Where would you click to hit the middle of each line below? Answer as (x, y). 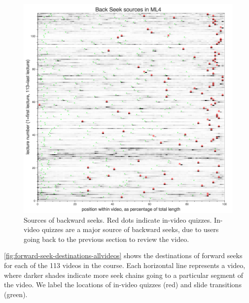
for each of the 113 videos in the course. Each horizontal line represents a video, (125, 265)
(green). (16, 294)
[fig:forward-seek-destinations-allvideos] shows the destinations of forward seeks (123, 255)
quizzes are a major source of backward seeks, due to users (130, 229)
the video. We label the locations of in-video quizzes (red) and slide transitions (123, 285)
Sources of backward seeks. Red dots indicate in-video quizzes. (118, 219)
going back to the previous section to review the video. (107, 239)
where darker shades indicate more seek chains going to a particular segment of (124, 275)
